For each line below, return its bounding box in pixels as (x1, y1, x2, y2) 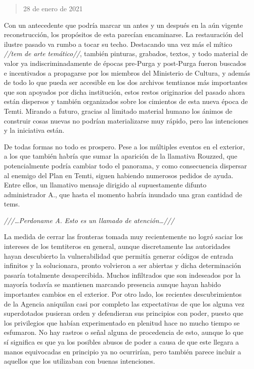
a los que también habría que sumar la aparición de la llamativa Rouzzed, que (4, 151, 237, 161)
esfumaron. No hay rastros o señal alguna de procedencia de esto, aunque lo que (4, 327, 244, 337)
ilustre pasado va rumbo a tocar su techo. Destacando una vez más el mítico (4, 39, 233, 49)
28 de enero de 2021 (23, 3, 83, 13)
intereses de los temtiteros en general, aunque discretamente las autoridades (4, 241, 231, 251)
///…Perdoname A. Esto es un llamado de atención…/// (4, 215, 174, 225)
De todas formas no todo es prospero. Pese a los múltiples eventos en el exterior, (4, 141, 245, 151)
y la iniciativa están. (4, 125, 64, 135)
